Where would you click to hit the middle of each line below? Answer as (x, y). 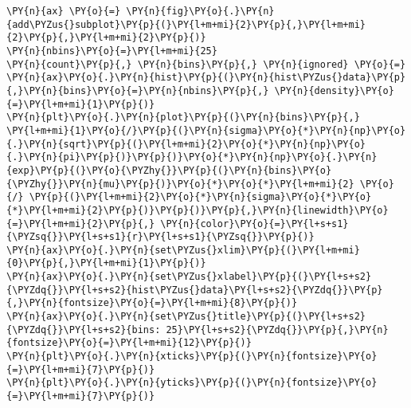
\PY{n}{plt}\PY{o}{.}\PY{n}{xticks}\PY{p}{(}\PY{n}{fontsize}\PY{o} (192, 357)
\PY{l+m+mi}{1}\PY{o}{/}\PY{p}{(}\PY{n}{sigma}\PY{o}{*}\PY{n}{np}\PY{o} (206, 130)
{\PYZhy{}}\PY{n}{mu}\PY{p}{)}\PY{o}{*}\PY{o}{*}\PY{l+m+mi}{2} (180, 184)
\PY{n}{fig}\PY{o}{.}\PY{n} (200, 11)
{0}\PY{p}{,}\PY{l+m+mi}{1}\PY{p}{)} (106, 263)
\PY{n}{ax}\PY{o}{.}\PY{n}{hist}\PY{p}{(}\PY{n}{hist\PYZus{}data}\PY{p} (206, 78)
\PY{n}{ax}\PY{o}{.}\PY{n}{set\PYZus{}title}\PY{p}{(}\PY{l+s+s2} (186, 317)
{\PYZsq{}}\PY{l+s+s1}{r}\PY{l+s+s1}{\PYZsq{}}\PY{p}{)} (160, 237)
